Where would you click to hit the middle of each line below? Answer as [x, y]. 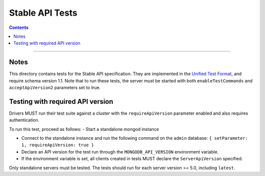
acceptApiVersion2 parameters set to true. [55, 88]
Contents [19, 27]
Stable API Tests [43, 13]
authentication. [24, 120]
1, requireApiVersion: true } [58, 145]
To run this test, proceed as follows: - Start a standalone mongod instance [84, 129]
